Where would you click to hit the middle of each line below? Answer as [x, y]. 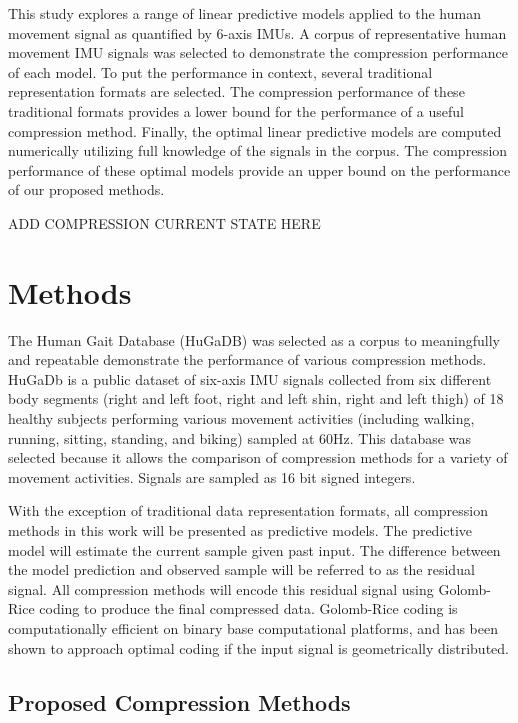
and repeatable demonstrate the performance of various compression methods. [247, 359]
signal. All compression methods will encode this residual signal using [221, 588]
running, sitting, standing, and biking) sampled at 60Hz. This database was [239, 437]
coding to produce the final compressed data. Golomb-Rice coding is [248, 608]
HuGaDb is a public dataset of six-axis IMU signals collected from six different [250, 378]
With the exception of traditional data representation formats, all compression [248, 510]
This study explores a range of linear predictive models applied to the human [244, 13]
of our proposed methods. [86, 189]
